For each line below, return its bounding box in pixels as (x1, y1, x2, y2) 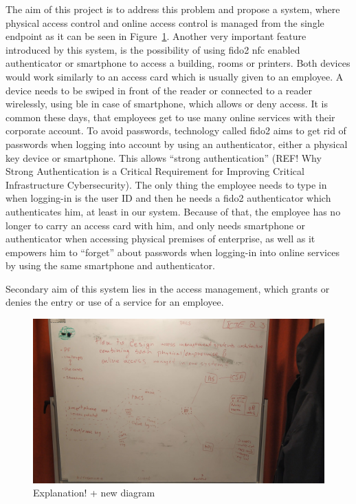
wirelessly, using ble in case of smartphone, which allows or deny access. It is (5, 96, 328, 111)
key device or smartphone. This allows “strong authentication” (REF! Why (5, 150, 322, 165)
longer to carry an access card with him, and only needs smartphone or (5, 218, 306, 232)
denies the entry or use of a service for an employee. (5, 295, 224, 309)
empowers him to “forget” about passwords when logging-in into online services (5, 244, 340, 259)
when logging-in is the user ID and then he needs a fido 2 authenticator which (5, 191, 331, 205)
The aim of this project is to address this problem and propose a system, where (5, 2, 340, 16)
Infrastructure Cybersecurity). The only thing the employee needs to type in (5, 177, 327, 191)
